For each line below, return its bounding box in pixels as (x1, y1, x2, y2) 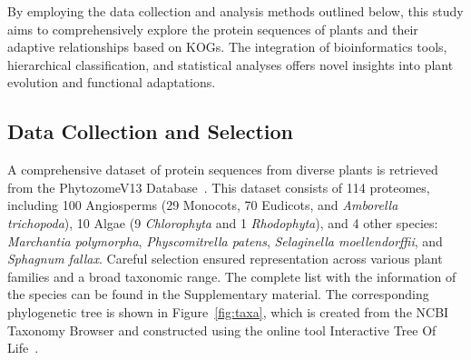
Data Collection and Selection (7, 117, 293, 145)
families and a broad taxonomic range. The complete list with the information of (7, 266, 456, 285)
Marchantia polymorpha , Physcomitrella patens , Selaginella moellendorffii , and (7, 231, 443, 250)
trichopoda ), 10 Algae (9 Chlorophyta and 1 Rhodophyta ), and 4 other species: (7, 213, 438, 232)
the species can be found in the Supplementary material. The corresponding (7, 285, 429, 304)
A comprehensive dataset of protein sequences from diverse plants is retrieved (7, 160, 438, 179)
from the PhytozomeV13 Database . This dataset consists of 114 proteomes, (7, 177, 430, 196)
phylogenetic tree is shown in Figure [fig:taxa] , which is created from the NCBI (7, 302, 449, 321)
